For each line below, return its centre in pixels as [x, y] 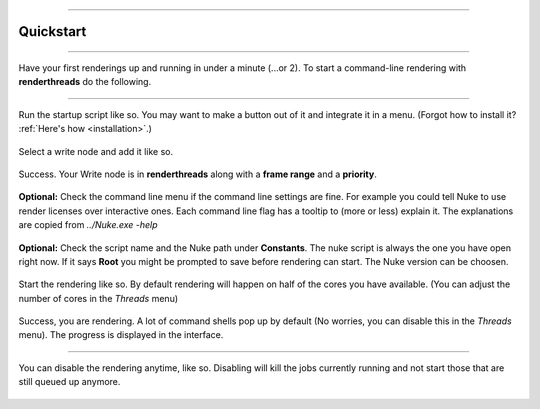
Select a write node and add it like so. [96, 151]
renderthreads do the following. [85, 82]
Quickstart [52, 31]
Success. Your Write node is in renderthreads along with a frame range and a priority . [197, 174]
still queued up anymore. [69, 382]
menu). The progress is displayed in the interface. [121, 335]
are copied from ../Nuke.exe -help [88, 225]
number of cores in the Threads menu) [98, 298]
